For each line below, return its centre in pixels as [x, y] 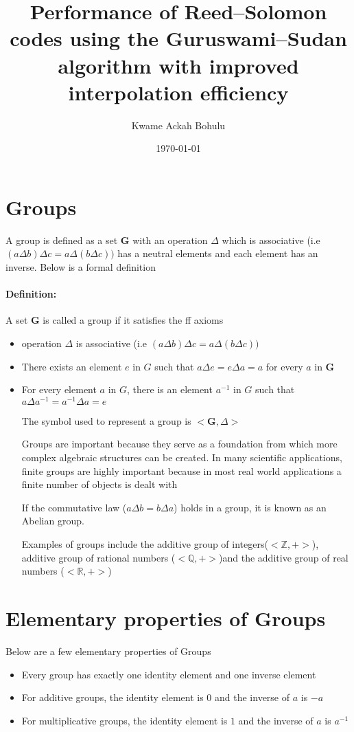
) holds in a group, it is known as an [250, 507]
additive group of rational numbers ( [98, 557]
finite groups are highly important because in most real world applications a [181, 470]
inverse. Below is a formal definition [81, 267]
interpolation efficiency [178, 92]
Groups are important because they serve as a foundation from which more [179, 444]
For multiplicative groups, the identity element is [125, 720]
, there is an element [170, 389]
